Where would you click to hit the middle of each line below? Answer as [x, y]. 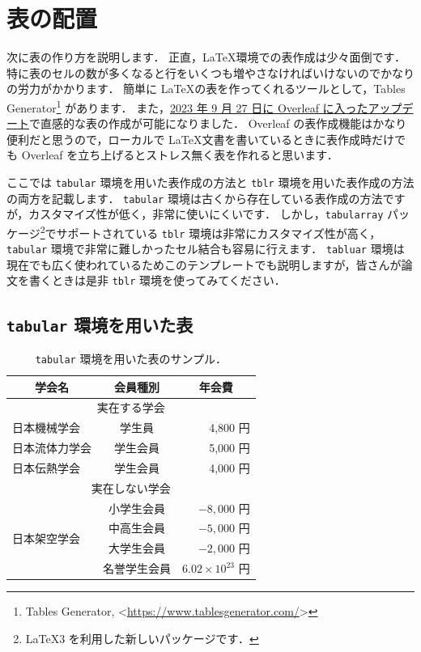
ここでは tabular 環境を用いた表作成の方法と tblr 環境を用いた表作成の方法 [210, 182]
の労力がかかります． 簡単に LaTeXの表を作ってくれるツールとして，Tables [206, 89]
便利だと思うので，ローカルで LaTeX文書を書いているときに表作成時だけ [201, 139]
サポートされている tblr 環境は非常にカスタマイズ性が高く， [219, 233]
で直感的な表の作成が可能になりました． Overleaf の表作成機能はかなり [218, 123]
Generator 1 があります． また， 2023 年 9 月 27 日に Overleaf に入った [187, 106]
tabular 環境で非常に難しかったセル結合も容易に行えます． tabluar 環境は [206, 249]
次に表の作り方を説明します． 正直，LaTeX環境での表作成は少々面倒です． [206, 57]
